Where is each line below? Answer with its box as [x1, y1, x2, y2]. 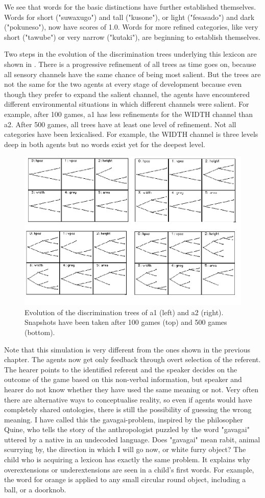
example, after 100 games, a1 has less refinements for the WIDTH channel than [4, 108, 253, 119]
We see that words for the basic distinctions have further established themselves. [4, 2, 256, 12]
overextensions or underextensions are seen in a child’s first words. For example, [4, 464, 254, 475]
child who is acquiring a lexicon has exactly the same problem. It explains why [4, 454, 251, 465]
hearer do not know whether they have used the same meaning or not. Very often [4, 384, 259, 394]
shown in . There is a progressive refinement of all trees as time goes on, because [4, 58, 256, 69]
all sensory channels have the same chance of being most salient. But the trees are [4, 68, 261, 79]
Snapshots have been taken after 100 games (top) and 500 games [25, 317, 227, 327]
